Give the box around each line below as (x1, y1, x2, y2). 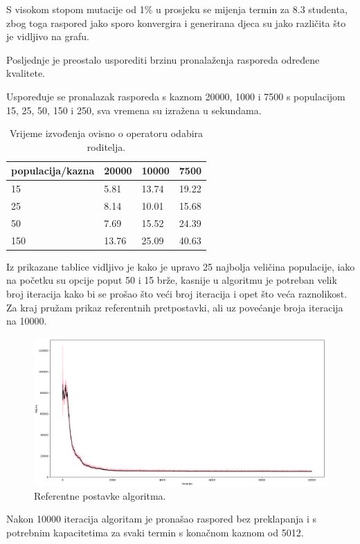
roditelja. (87, 139, 126, 154)
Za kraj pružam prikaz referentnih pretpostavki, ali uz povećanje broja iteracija (6, 300, 343, 314)
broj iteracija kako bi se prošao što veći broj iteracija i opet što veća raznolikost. (6, 287, 348, 300)
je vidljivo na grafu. (6, 29, 89, 44)
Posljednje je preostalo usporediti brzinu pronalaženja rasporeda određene (6, 52, 320, 66)
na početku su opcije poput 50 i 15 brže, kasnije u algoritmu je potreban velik (6, 273, 337, 287)
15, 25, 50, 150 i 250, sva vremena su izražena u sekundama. (6, 102, 262, 117)
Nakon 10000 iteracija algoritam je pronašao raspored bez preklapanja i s (6, 511, 317, 526)
